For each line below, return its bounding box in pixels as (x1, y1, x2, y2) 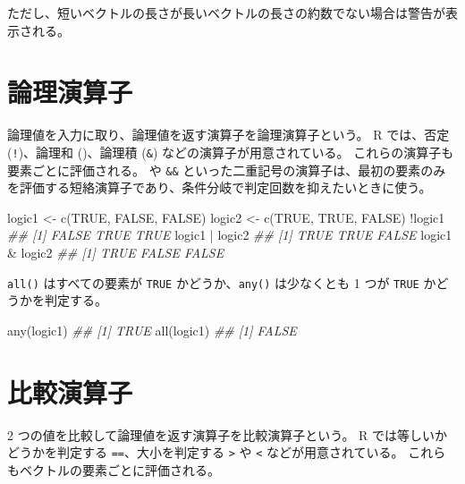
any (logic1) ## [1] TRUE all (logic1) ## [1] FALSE (7, 320, 297, 339)
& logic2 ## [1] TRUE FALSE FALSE (7, 243, 224, 261)
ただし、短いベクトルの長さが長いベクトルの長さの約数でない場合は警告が (7, 4, 445, 21)
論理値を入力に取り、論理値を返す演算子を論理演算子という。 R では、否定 (7, 125, 450, 144)
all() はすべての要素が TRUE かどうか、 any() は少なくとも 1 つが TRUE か (7, 273, 436, 292)
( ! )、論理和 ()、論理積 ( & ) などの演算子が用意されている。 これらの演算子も (7, 142, 454, 161)
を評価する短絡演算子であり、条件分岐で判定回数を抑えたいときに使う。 (7, 178, 432, 197)
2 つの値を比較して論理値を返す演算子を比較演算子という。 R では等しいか (7, 425, 448, 444)
